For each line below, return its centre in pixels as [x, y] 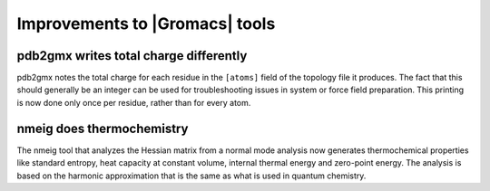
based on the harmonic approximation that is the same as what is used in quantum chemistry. [191, 176]
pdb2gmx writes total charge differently [132, 56]
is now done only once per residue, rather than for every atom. [134, 102]
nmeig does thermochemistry [103, 128]
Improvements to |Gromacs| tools [146, 24]
